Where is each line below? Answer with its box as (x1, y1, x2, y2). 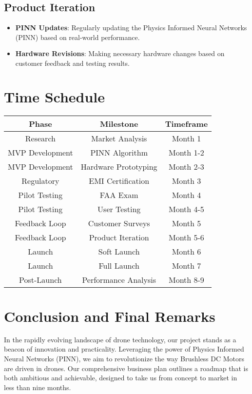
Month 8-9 (168, 274, 204, 285)
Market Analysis (91, 132, 147, 144)
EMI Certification (89, 175, 150, 186)
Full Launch (98, 259, 139, 271)
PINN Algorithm (90, 146, 148, 158)
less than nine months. (4, 382, 71, 392)
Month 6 (172, 245, 201, 257)
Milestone (100, 118, 138, 129)
